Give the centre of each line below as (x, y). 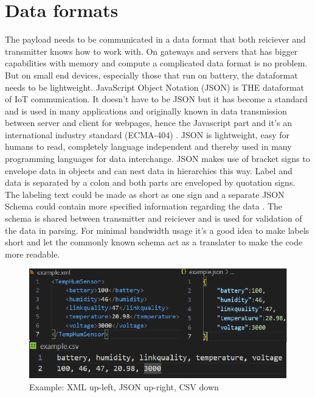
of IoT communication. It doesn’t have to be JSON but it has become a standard (156, 99)
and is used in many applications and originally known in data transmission (146, 111)
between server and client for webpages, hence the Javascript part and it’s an (148, 123)
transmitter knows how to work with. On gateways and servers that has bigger (151, 51)
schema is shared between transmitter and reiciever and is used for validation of (154, 218)
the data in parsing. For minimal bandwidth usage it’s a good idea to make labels (157, 230)
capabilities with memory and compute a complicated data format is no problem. (156, 63)
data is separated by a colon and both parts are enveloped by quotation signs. (150, 182)
